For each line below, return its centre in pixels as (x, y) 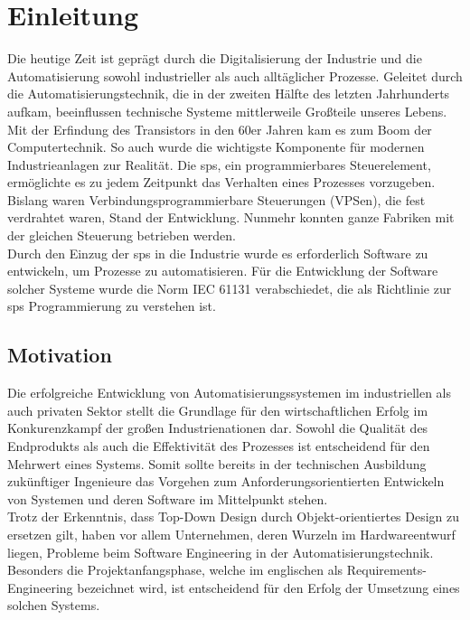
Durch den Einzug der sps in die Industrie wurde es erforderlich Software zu (218, 253)
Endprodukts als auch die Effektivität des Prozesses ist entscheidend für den (219, 446)
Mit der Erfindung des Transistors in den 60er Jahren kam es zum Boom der (220, 129)
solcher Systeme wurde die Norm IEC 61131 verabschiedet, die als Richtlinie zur (230, 288)
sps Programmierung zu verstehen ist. (112, 306)
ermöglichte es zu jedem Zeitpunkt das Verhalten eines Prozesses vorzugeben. (221, 182)
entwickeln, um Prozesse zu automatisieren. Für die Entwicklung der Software (223, 271)
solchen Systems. (54, 605)
